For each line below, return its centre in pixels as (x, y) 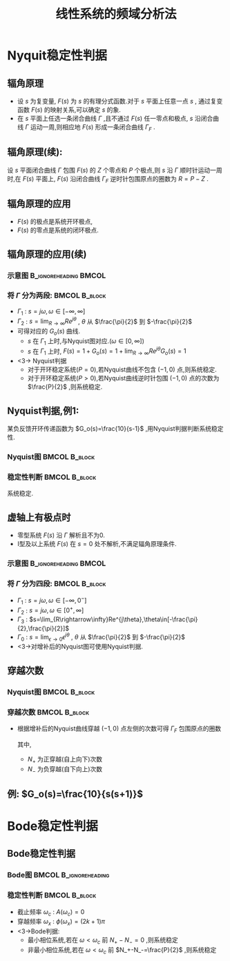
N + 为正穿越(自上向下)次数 (65, 760)
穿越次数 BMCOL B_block (48, 712)
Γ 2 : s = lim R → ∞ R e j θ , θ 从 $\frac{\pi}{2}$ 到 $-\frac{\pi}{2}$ (104, 321)
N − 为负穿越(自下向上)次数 (65, 769)
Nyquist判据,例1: (43, 410)
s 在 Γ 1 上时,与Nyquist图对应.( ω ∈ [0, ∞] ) (86, 341)
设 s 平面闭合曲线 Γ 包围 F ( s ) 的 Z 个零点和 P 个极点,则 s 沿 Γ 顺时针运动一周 (115, 170)
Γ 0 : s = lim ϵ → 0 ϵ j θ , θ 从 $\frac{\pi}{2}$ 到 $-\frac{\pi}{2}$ (101, 637)
